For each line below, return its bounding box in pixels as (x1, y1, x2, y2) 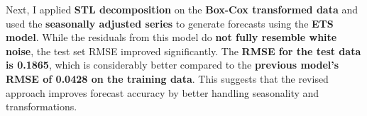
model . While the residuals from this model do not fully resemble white (6, 30, 337, 45)
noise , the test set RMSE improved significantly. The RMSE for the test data (6, 43, 361, 58)
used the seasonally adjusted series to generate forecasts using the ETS (6, 16, 334, 30)
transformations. (6, 99, 77, 114)
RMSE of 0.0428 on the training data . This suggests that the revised (6, 71, 329, 86)
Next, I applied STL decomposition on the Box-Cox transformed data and (6, 2, 358, 16)
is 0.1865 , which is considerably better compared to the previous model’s (6, 57, 339, 72)
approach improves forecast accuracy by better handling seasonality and (6, 85, 319, 100)
